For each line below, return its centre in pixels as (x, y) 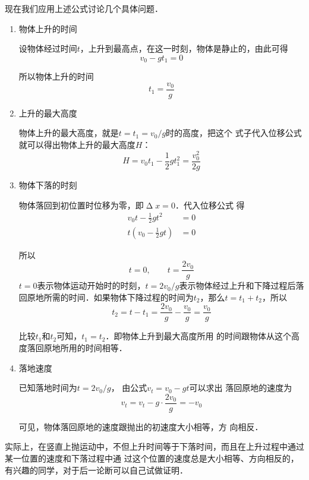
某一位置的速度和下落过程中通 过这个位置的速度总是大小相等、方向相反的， (152, 458)
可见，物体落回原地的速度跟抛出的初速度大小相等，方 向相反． (141, 426)
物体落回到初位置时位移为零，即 (81, 205)
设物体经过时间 (48, 48)
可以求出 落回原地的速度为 (241, 388)
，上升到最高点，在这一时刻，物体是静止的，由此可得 (184, 48)
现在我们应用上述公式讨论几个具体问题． (84, 8)
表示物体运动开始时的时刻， (91, 285)
